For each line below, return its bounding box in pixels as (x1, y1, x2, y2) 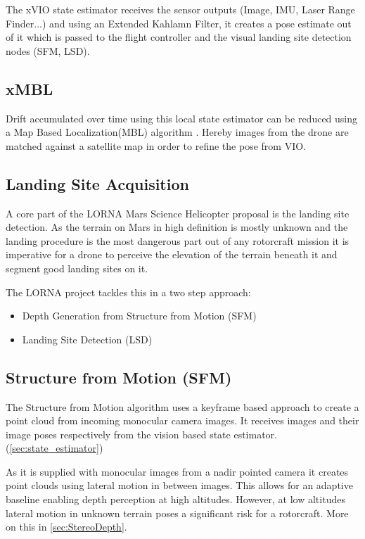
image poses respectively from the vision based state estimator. (6, 426, 277, 441)
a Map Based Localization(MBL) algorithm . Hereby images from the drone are (6, 125, 349, 139)
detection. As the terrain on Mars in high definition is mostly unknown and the (6, 220, 348, 234)
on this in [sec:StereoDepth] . (6, 519, 127, 534)
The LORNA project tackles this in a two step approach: (6, 284, 251, 299)
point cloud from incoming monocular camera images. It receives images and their (6, 413, 359, 428)
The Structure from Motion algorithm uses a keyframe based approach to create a (6, 399, 359, 414)
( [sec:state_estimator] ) (6, 440, 103, 455)
